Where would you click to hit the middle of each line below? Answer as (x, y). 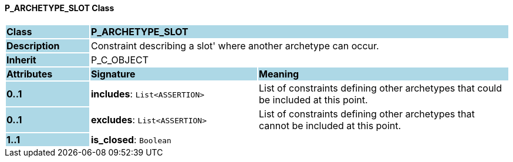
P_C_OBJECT (120, 60)
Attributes (30, 74)
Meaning (279, 74)
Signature (113, 74)
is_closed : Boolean (131, 139)
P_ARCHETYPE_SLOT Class (60, 8)
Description (33, 45)
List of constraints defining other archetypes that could (380, 88)
